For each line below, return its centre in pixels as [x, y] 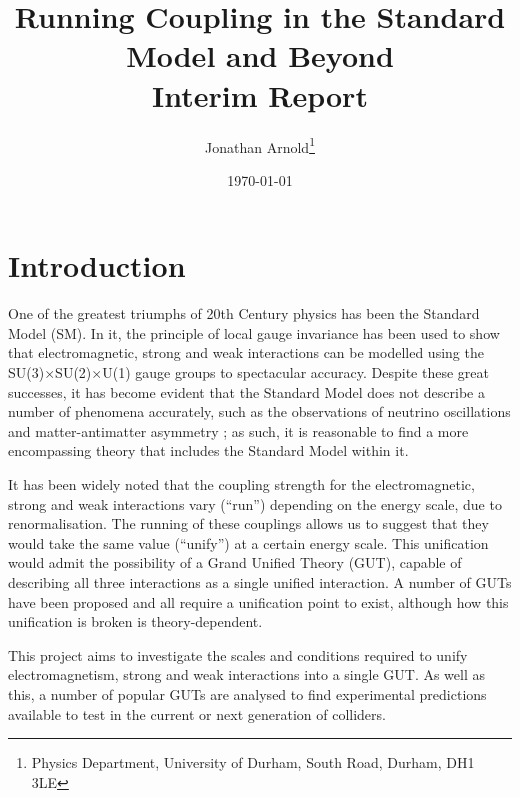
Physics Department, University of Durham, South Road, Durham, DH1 [253, 762]
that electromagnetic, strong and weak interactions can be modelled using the [246, 352]
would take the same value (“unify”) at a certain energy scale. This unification [248, 542]
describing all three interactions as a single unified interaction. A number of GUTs [260, 582]
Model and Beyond [260, 55]
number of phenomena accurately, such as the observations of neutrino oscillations [259, 411]
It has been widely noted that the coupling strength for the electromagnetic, [241, 484]
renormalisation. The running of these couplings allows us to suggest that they [248, 523]
